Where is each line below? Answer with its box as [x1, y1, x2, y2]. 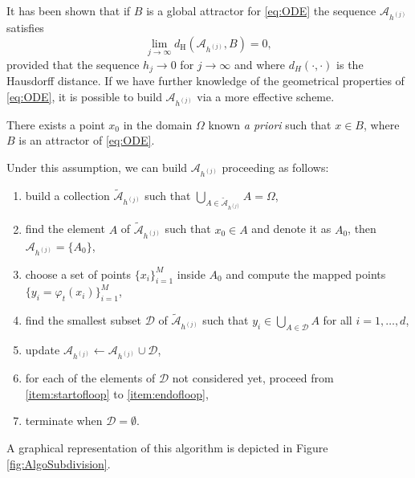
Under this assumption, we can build [6, 159, 188, 176]
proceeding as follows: [222, 159, 329, 176]
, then [348, 220, 376, 237]
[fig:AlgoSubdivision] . [6, 455, 111, 472]
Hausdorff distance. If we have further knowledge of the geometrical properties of [6, 72, 405, 89]
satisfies [6, 19, 44, 35]
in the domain [123, 116, 193, 133]
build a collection [25, 187, 110, 204]
